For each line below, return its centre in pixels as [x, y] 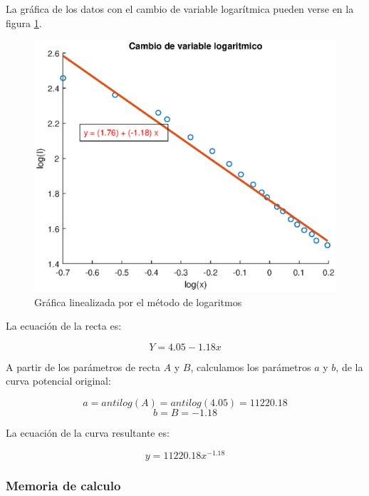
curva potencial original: [58, 381]
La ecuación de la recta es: [64, 326]
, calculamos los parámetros [251, 366]
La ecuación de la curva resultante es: [88, 432]
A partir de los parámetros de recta [83, 366]
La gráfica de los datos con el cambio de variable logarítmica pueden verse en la [180, 9]
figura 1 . [24, 22]
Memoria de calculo [63, 485]
